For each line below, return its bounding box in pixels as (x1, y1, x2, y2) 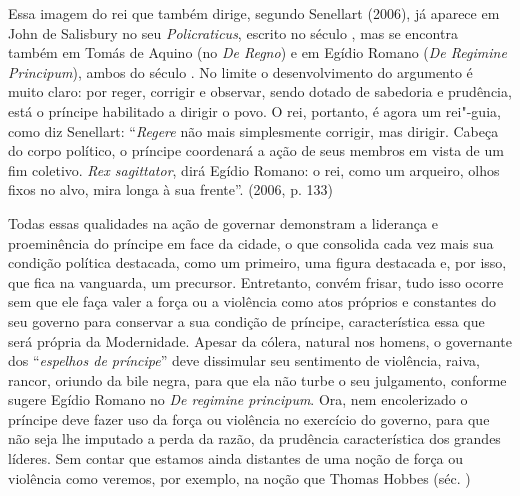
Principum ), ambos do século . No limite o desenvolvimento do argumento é (8, 61, 473, 82)
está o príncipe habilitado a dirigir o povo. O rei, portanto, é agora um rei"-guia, (8, 100, 501, 121)
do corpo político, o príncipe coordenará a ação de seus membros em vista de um (8, 140, 504, 161)
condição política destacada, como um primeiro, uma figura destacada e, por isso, (8, 252, 507, 273)
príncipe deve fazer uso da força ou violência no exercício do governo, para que (8, 408, 490, 429)
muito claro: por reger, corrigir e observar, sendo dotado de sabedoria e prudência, (8, 81, 512, 102)
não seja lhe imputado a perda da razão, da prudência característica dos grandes (8, 428, 501, 449)
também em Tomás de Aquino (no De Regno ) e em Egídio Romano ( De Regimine (8, 42, 507, 63)
